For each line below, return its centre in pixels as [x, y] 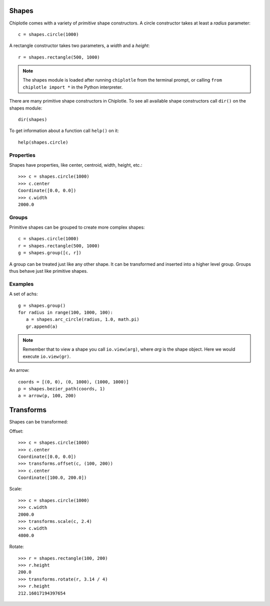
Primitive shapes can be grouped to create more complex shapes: [77, 227]
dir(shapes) [33, 120]
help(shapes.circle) [43, 142]
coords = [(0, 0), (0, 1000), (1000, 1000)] [74, 382]
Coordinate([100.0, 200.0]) [52, 478]
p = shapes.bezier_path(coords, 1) [62, 389]
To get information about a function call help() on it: [64, 131]
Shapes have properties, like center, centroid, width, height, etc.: [76, 165]
